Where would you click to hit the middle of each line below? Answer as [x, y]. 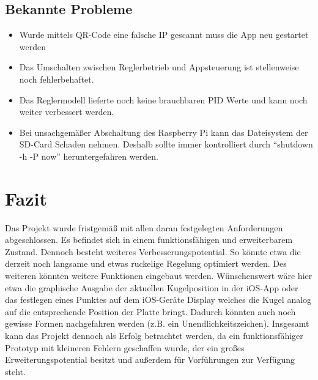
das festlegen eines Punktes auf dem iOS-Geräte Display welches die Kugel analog [158, 300]
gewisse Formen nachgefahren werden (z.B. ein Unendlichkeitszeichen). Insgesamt [157, 323]
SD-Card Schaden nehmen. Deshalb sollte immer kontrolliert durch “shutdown [166, 144]
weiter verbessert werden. [67, 112]
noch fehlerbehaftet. [57, 79]
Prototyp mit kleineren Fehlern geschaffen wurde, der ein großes [125, 347]
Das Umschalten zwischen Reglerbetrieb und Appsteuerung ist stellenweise [159, 67]
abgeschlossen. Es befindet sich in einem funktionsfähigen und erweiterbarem [149, 240]
